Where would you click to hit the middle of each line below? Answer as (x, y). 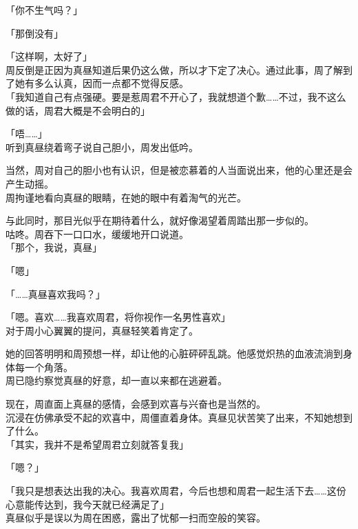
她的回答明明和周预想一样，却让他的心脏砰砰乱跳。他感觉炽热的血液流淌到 (174, 353)
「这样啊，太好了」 (49, 56)
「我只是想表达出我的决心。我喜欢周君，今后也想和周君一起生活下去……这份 (176, 491)
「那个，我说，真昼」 (54, 247)
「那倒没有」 (34, 33)
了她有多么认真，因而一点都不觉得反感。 (97, 83)
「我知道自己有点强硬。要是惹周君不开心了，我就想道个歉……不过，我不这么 (176, 96)
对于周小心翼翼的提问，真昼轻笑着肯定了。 (102, 330)
